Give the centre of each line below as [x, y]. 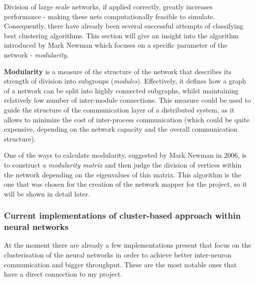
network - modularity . [36, 54]
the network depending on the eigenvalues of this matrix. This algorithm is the [123, 174]
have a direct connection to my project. [63, 274]
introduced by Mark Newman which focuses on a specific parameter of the [116, 45]
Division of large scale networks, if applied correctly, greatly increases [108, 6]
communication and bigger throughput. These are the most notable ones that [120, 264]
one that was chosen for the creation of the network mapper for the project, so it [126, 184]
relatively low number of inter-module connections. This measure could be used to [127, 100]
